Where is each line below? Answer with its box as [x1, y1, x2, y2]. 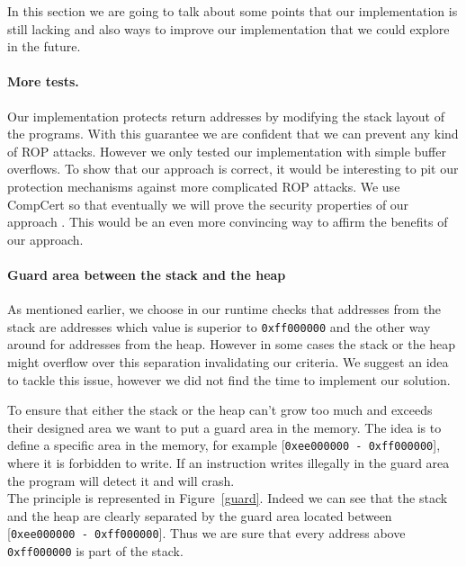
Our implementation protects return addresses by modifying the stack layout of [7, 106, 444, 125]
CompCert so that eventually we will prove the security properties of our [7, 194, 409, 213]
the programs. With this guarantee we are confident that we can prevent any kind [7, 124, 459, 143]
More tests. [7, 72, 79, 91]
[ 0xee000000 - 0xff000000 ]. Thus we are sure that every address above [7, 524, 406, 543]
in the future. [7, 37, 81, 56]
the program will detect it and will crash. [7, 471, 235, 490]
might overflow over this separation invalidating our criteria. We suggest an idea [7, 352, 449, 371]
